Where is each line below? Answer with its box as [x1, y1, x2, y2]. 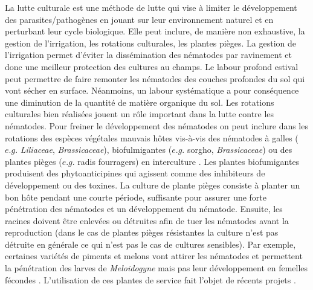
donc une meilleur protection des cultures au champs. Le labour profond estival [5, 60, 298, 72]
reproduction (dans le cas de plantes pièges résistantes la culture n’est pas [5, 226, 279, 239]
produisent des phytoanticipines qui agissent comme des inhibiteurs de [5, 167, 265, 179]
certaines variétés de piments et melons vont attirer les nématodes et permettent [5, 250, 303, 262]
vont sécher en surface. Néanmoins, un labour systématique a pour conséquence [5, 84, 299, 97]
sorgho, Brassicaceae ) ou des [187, 143, 292, 156]
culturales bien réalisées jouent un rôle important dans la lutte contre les [5, 108, 274, 120]
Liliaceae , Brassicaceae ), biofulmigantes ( [20, 143, 172, 156]
